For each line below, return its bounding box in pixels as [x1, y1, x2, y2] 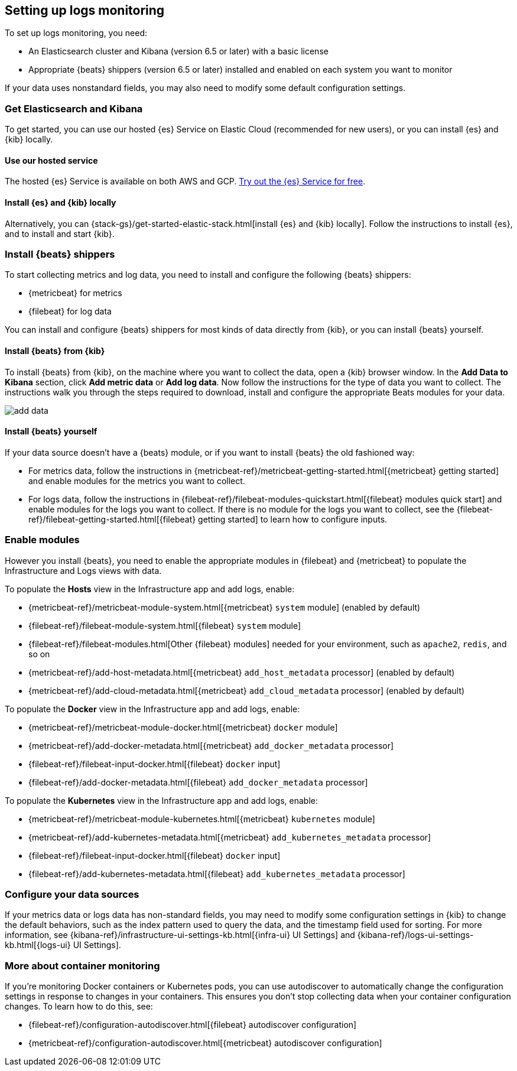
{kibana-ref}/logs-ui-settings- [357, 930, 474, 940]
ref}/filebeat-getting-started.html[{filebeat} [28, 514, 196, 524]
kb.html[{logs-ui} [5, 940, 71, 950]
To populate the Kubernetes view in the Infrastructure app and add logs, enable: [5, 795, 318, 806]
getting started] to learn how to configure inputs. [198, 514, 388, 524]
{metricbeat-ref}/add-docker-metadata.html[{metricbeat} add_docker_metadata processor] [28, 740, 394, 751]
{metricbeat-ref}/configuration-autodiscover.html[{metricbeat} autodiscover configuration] [28, 1038, 382, 1049]
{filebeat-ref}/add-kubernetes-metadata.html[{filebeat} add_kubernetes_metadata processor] [28, 868, 405, 879]
